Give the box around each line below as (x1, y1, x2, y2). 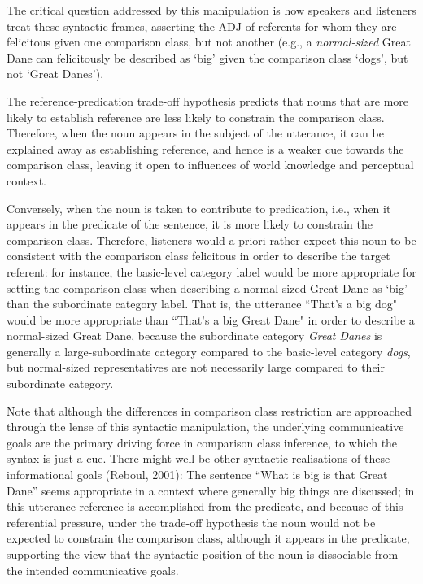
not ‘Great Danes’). (7, 65, 104, 82)
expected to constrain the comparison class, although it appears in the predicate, (7, 530, 410, 547)
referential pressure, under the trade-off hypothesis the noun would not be (7, 513, 376, 530)
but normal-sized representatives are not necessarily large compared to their (7, 359, 385, 376)
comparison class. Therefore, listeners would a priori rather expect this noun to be (7, 231, 416, 248)
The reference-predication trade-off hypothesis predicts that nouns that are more (7, 92, 409, 109)
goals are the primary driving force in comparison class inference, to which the (7, 434, 398, 451)
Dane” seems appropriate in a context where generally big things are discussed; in (7, 482, 415, 499)
